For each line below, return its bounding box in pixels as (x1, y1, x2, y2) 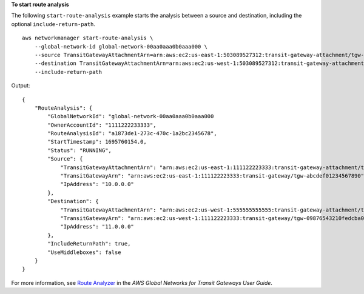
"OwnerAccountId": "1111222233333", (47, 121, 157, 129)
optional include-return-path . (11, 20, 95, 27)
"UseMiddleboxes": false (47, 249, 121, 256)
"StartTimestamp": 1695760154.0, (47, 138, 147, 145)
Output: (11, 82, 30, 89)
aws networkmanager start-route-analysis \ (22, 35, 153, 42)
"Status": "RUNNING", (47, 147, 112, 154)
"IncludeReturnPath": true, (47, 240, 131, 247)
